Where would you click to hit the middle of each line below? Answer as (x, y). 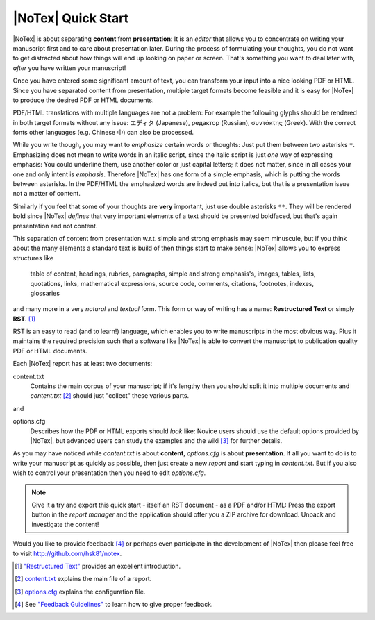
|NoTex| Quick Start (70, 18)
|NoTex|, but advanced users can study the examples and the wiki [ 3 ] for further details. (156, 441)
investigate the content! (65, 524)
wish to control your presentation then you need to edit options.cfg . (109, 473)
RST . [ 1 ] (24, 319)
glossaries (45, 293)
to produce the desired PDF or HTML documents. (83, 100)
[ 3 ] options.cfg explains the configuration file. (80, 592)
